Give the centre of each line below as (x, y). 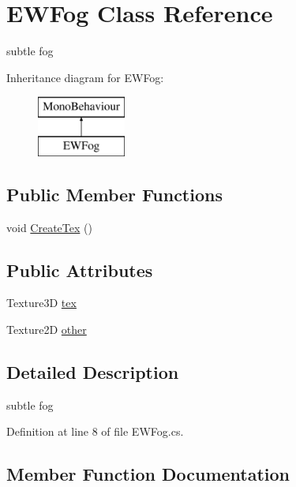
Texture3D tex (41, 303)
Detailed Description (93, 372)
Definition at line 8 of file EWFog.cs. (95, 431)
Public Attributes (80, 270)
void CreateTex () (49, 227)
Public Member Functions (114, 194)
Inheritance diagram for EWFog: (85, 77)
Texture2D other (47, 330)
